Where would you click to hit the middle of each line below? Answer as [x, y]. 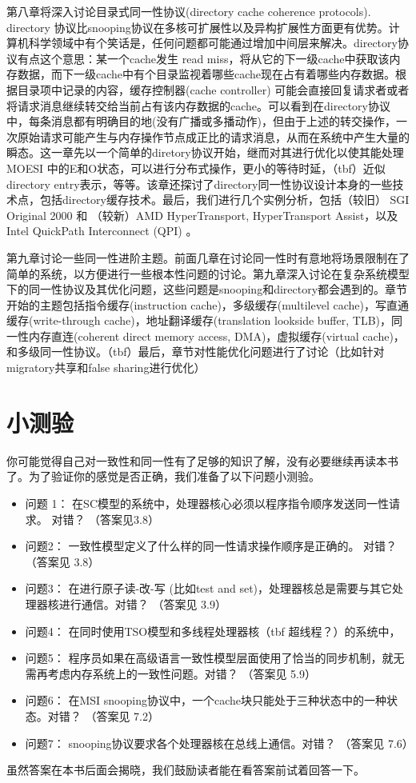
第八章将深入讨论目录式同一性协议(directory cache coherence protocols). [189, 11]
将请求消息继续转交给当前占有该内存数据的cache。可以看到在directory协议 [198, 105]
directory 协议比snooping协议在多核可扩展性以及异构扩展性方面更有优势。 [198, 27]
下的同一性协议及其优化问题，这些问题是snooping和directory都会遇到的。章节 [207, 289]
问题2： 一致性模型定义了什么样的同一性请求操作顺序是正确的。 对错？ [211, 546]
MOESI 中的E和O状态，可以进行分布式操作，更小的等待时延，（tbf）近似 [196, 168]
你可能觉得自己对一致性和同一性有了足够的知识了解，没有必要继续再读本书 [202, 460]
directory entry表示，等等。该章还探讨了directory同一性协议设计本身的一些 [200, 184]
